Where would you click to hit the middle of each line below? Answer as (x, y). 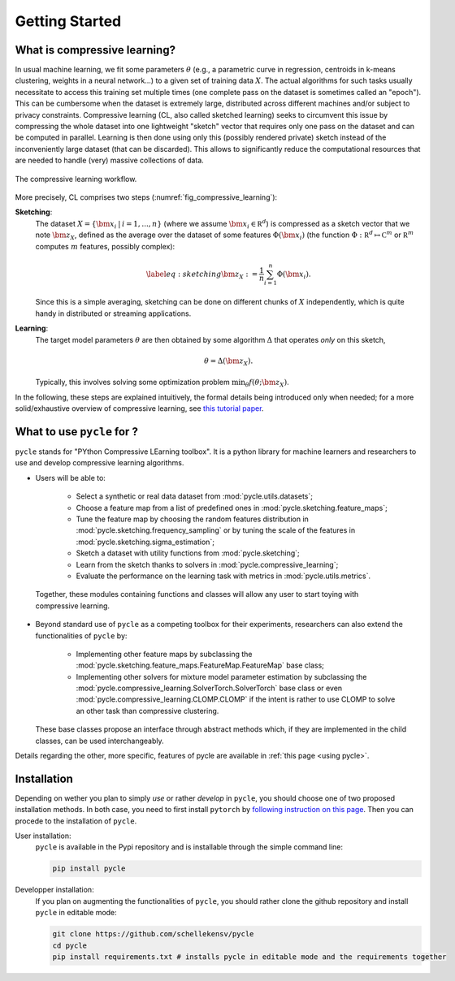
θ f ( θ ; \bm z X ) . (267, 383)
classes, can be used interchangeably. (100, 741)
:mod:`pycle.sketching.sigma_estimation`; (145, 542)
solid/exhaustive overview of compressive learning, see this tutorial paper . (139, 408)
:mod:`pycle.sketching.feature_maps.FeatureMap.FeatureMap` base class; (200, 665)
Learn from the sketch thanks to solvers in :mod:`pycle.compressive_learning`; (207, 564)
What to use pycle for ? (76, 432)
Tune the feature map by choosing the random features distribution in (192, 519)
